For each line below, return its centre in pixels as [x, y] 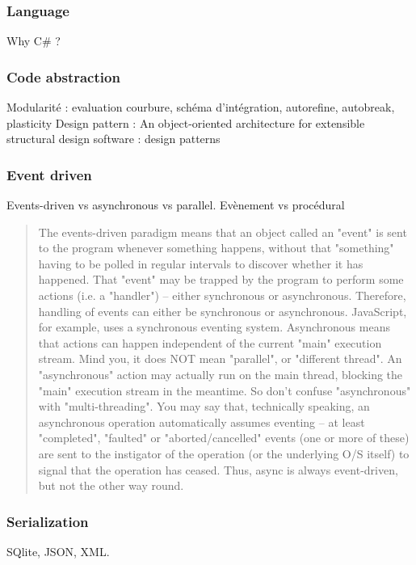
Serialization [48, 521]
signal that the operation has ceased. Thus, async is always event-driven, [218, 469]
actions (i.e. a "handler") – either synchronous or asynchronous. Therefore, [222, 295]
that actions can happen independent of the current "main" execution [210, 342]
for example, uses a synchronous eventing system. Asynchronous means [214, 327]
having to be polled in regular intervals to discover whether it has [201, 263]
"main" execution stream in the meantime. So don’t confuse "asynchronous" [225, 390]
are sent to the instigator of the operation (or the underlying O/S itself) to [224, 453]
